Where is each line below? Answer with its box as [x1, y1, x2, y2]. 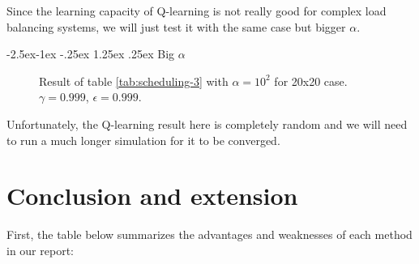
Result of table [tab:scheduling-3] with [39, 72, 229, 89]
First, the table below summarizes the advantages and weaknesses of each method [6, 226, 413, 243]
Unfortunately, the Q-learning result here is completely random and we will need [6, 115, 408, 132]
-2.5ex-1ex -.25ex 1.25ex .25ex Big [6, 45, 175, 62]
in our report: [6, 241, 74, 258]
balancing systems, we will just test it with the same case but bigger [6, 18, 346, 35]
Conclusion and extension [6, 179, 298, 212]
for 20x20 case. [274, 72, 348, 89]
